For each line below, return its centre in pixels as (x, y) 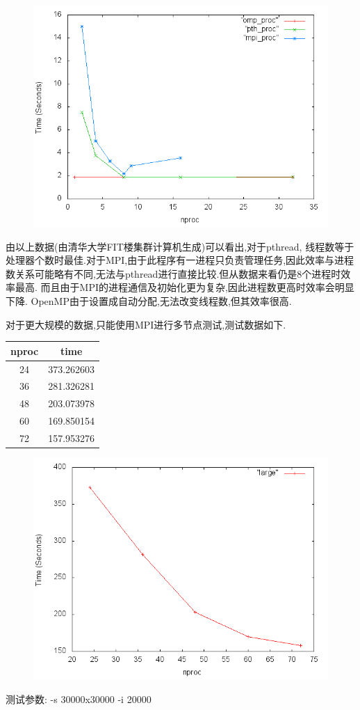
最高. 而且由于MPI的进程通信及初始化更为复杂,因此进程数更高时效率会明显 (185, 287)
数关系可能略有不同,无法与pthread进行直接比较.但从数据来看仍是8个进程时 (173, 273)
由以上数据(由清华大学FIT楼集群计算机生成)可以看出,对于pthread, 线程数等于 (180, 246)
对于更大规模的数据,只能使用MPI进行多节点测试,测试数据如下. (146, 324)
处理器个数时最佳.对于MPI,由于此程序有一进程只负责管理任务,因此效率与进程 (180, 260)
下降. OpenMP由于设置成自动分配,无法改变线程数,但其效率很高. (149, 300)
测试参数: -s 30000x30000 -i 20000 (79, 699)
